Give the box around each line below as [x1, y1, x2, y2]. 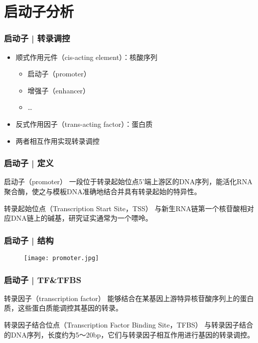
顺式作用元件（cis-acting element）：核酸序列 [15, 51, 158, 62]
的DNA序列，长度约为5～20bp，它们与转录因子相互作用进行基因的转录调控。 [4, 329, 255, 340]
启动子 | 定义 [4, 157, 54, 169]
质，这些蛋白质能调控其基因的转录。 [4, 303, 123, 313]
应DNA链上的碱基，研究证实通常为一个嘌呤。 [4, 213, 152, 223]
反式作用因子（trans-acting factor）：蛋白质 [15, 118, 153, 129]
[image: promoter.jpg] [24, 254, 99, 262]
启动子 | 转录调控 [4, 32, 70, 44]
